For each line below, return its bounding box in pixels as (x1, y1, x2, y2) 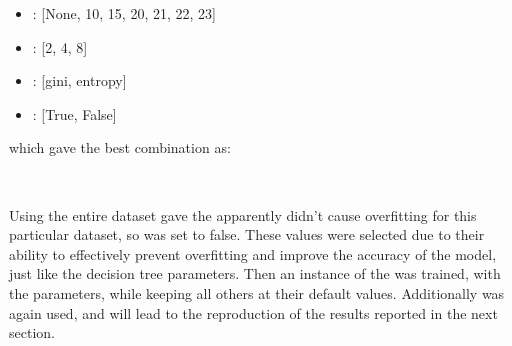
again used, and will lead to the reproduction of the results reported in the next (9, 302, 498, 323)
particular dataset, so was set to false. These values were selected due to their (9, 224, 485, 245)
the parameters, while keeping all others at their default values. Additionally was (9, 282, 505, 303)
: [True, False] (32, 103, 117, 124)
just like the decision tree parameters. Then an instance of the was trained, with (9, 263, 501, 284)
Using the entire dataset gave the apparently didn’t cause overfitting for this (9, 204, 477, 225)
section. (9, 322, 55, 343)
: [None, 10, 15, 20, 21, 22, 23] (32, 3, 216, 23)
